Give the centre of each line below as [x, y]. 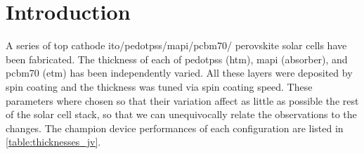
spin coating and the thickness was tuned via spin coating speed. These [159, 86]
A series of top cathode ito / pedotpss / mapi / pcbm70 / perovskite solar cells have [176, 45]
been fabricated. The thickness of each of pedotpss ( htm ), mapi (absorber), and [177, 59]
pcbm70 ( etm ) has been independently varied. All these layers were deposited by [179, 73]
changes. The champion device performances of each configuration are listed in [175, 128]
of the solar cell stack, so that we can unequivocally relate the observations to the [181, 114]
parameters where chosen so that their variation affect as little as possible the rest [182, 100]
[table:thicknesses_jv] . [53, 142]
